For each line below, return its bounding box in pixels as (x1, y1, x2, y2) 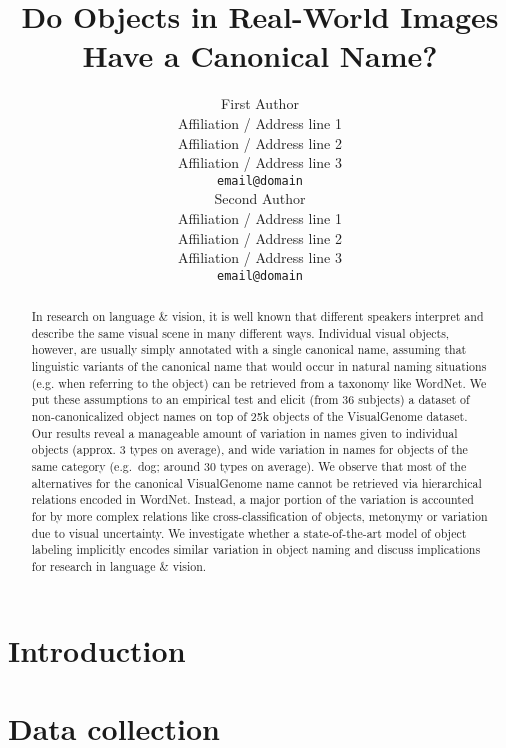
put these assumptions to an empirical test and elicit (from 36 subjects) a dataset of (31, 391, 470, 408)
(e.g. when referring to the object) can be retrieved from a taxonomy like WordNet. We (31, 374, 487, 391)
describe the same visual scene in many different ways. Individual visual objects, (31, 324, 450, 341)
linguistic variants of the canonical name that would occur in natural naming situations (31, 358, 487, 375)
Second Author (214, 188, 306, 209)
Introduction (8, 629, 186, 670)
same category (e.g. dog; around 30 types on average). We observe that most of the (31, 458, 467, 475)
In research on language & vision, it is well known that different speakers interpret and (31, 308, 484, 325)
